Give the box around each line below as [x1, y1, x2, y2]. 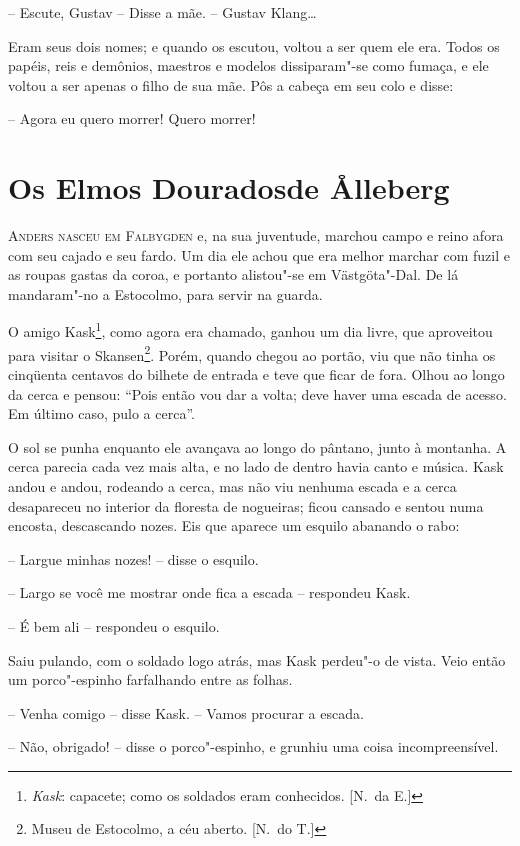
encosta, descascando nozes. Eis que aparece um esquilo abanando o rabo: [8, 515, 460, 536]
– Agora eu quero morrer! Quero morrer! [8, 108, 256, 129]
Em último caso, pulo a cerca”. [8, 403, 195, 424]
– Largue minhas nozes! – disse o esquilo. [8, 548, 259, 569]
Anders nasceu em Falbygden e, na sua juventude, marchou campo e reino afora [8, 225, 504, 246]
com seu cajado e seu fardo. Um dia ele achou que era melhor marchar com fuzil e [8, 244, 510, 265]
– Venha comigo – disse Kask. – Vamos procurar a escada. [8, 702, 364, 723]
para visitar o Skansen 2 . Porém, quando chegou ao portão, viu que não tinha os [8, 341, 496, 365]
